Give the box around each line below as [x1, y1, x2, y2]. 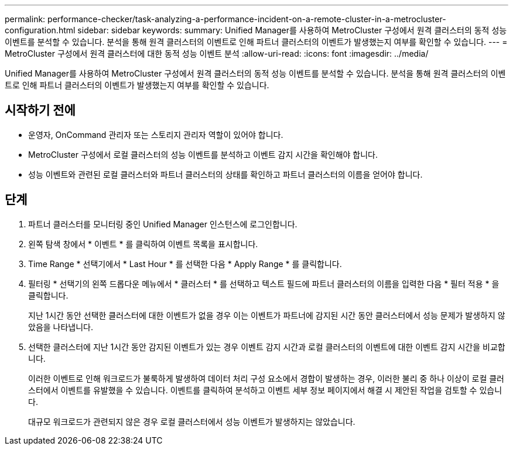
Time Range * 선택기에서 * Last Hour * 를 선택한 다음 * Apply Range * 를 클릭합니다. [28, 258, 342, 269]
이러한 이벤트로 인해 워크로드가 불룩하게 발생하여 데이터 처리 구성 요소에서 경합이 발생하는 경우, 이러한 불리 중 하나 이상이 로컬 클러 [28, 373, 505, 383]
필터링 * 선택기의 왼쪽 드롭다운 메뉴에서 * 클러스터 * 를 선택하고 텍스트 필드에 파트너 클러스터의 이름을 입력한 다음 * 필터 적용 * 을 [28, 278, 500, 289]
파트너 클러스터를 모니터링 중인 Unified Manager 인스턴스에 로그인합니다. [28, 219, 297, 229]
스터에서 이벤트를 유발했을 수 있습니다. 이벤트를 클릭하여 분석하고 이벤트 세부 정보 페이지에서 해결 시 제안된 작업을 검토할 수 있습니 [28, 385, 502, 395]
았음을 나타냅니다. [28, 321, 94, 332]
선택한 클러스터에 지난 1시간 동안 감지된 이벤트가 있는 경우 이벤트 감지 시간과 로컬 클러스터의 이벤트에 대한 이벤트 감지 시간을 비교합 [28, 341, 505, 352]
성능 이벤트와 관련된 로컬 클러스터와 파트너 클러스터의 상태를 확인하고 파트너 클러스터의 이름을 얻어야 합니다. [28, 169, 423, 179]
